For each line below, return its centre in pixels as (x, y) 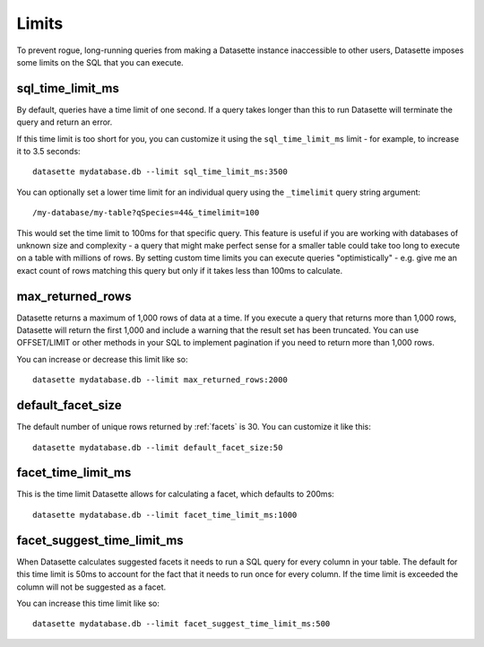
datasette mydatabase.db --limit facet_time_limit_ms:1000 (165, 515)
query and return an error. (65, 122)
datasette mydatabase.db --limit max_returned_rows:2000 (160, 380)
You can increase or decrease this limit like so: (102, 359)
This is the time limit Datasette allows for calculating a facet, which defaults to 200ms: (176, 494)
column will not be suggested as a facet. (91, 587)
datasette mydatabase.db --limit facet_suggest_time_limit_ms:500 (181, 624)
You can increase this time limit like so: (88, 603)
